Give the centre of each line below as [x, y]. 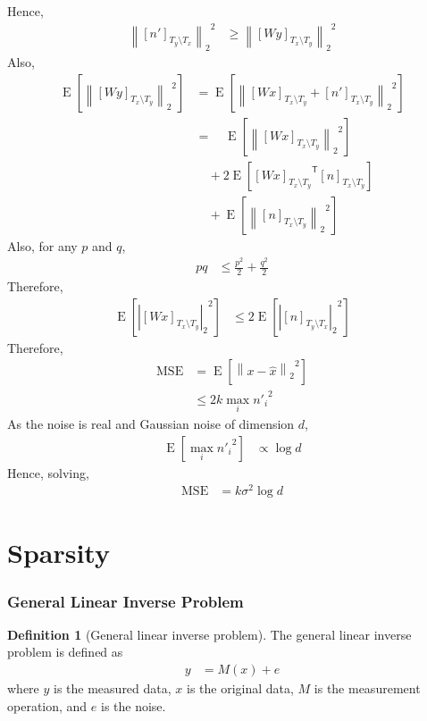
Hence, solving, [48, 472]
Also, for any [42, 245]
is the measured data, [113, 688]
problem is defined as [65, 652]
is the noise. [133, 705]
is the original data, [240, 688]
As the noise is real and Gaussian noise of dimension [151, 423]
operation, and [47, 705]
